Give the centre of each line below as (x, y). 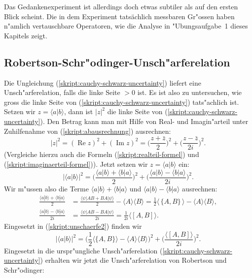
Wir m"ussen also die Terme (46, 188)
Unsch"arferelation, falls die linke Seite (62, 92)
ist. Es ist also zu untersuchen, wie (190, 92)
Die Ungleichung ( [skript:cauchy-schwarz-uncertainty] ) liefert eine (103, 82)
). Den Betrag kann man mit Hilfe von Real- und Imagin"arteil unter (144, 121)
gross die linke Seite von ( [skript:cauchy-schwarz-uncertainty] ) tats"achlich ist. (122, 102)
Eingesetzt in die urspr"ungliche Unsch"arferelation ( (83, 250)
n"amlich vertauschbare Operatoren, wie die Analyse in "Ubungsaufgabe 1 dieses (126, 26)
